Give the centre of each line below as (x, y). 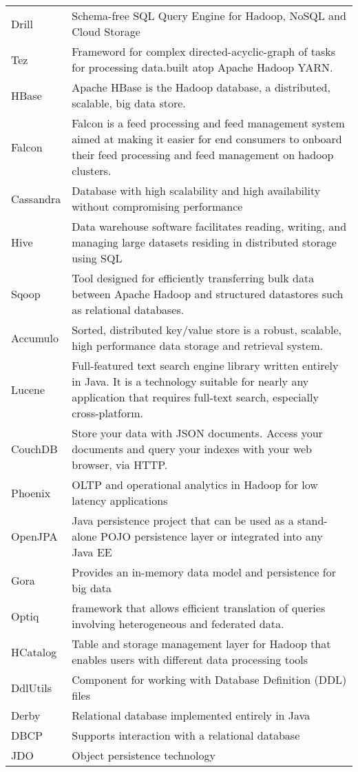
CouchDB (34, 449)
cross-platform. (108, 413)
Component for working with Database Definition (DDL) (209, 679)
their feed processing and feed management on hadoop (203, 155)
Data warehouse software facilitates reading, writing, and (209, 226)
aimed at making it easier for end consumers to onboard (207, 139)
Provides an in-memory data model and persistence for (204, 572)
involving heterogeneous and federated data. (178, 624)
